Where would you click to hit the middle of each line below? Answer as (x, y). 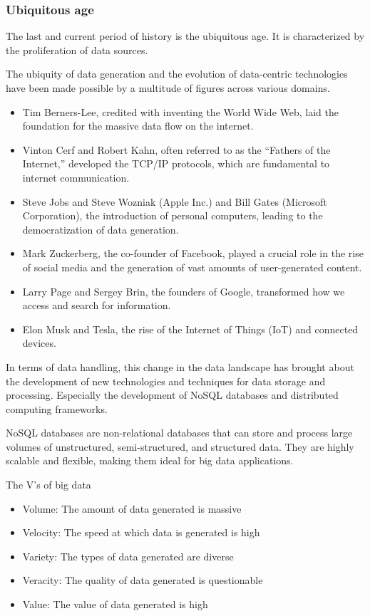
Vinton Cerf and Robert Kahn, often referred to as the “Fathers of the (176, 149)
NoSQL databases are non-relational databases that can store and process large (179, 433)
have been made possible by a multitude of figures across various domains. (168, 88)
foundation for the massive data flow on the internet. (138, 126)
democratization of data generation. (101, 229)
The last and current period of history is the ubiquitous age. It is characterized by (185, 36)
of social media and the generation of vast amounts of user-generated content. (192, 267)
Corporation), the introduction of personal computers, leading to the (173, 215)
